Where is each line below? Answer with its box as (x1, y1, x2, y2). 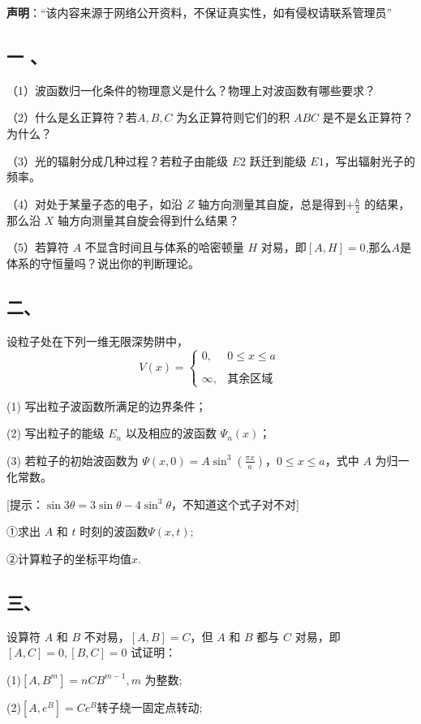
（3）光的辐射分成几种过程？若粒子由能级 (6, 152, 228, 169)
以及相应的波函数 (125, 424, 217, 442)
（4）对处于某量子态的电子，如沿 (6, 195, 183, 212)
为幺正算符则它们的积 (176, 109, 290, 126)
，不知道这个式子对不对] (170, 495, 299, 512)
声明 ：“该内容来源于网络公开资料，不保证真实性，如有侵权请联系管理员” (6, 4, 393, 20)
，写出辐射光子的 (324, 152, 415, 169)
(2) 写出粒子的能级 (6, 424, 105, 442)
